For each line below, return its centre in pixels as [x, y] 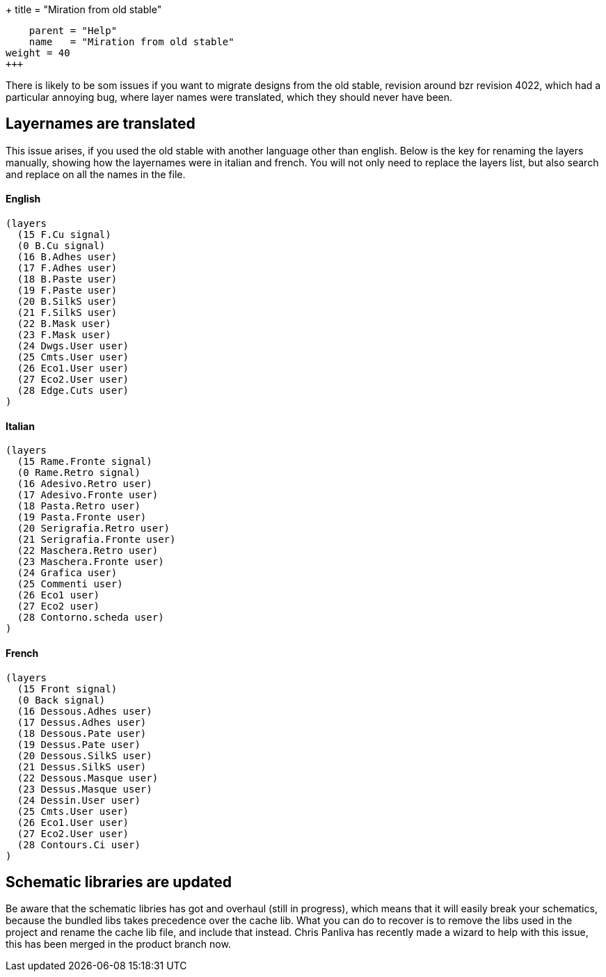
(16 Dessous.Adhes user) [85, 711]
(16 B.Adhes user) [67, 257]
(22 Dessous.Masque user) [88, 778]
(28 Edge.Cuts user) [73, 391]
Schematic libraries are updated [119, 882]
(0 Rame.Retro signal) [79, 473]
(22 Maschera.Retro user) [88, 551]
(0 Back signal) [61, 700]
